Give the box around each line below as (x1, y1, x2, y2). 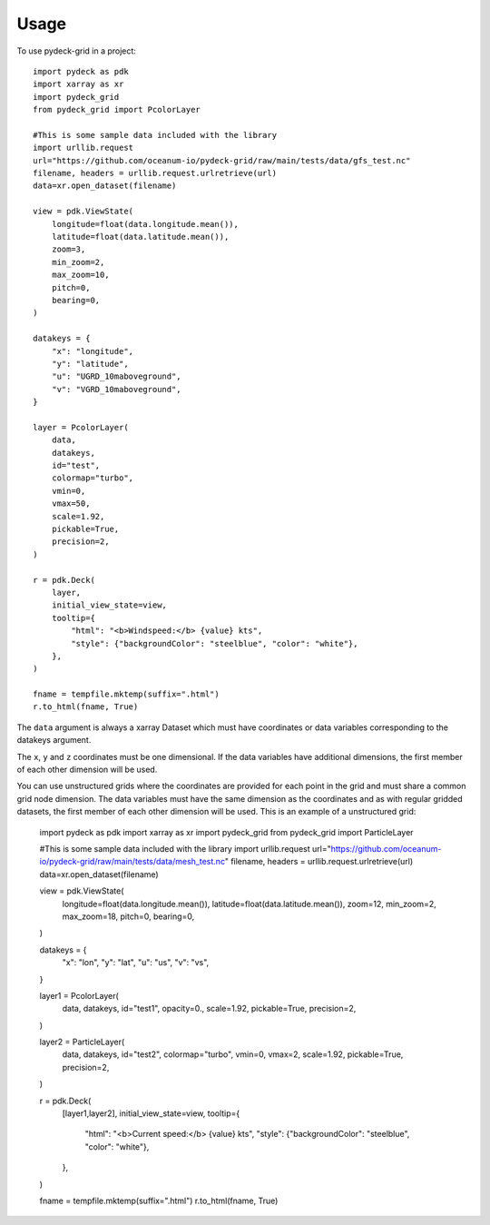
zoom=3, (51, 244, 86, 254)
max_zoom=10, (51, 270, 110, 281)
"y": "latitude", (51, 359, 129, 369)
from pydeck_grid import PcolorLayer (33, 104, 201, 115)
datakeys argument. (16, 735, 92, 746)
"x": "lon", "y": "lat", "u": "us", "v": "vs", (62, 957, 210, 968)
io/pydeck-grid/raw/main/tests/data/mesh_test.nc (39, 856, 226, 867)
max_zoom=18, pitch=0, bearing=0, (62, 911, 195, 922)
